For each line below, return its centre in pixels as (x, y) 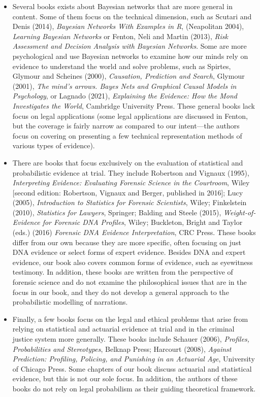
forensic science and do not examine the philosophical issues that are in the (129, 282)
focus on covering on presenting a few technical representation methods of (127, 135)
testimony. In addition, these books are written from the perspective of (123, 272)
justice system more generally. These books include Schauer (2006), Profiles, (131, 339)
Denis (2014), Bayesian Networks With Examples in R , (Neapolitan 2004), (128, 26)
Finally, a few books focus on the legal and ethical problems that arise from (130, 319)
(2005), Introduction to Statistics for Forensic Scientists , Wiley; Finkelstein (129, 202)
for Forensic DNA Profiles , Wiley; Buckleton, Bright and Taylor (142, 222)
